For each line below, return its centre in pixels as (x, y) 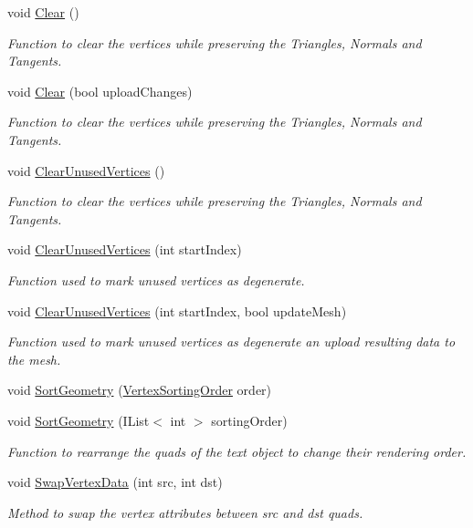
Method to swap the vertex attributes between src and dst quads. (185, 512)
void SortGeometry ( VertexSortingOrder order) (140, 390)
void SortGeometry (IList (79, 420)
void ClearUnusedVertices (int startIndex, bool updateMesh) (177, 311)
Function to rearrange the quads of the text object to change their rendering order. (237, 451)
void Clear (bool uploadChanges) (100, 91)
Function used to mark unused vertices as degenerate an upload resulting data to (231, 342)
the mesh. (34, 359)
